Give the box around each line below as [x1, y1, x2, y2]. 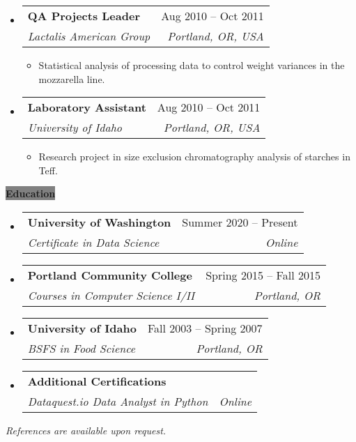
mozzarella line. [38, 71, 105, 86]
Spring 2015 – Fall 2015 [206, 266, 320, 283]
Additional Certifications [27, 372, 167, 389]
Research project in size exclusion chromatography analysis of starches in [38, 149, 350, 164]
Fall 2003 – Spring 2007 [147, 319, 263, 336]
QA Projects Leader [27, 8, 140, 24]
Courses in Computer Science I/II [27, 287, 195, 303]
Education [6, 186, 56, 201]
